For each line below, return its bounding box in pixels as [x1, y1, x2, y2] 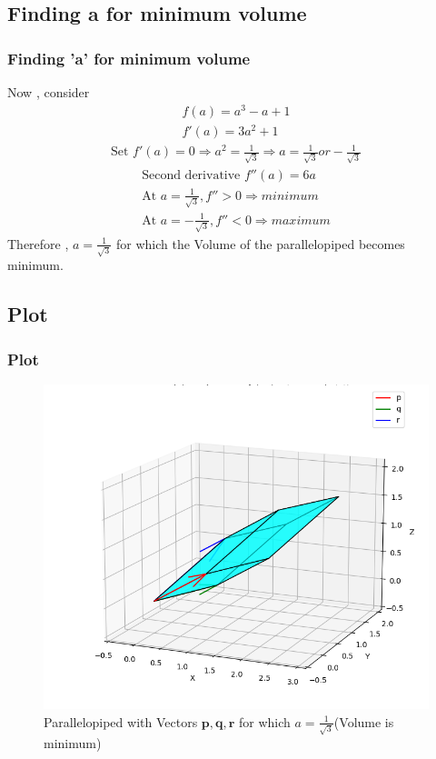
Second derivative [142, 169, 241, 183]
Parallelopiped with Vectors [44, 712, 198, 731]
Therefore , [7, 234, 69, 253]
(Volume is [333, 712, 394, 731]
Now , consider [7, 83, 90, 101]
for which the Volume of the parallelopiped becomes [116, 234, 405, 253]
